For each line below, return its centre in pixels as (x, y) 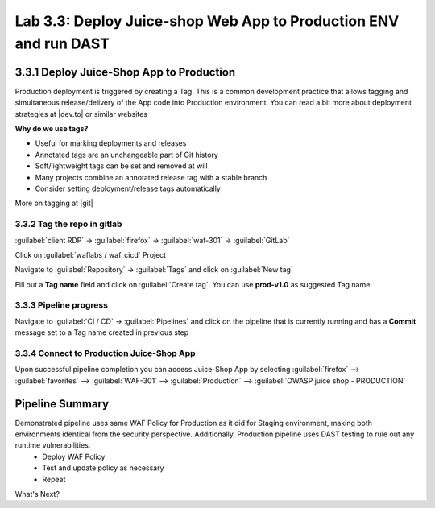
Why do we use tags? (52, 129)
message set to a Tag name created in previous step (102, 332)
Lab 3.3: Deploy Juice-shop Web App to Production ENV (207, 21)
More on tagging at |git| (54, 203)
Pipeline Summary (62, 404)
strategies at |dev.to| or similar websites (81, 114)
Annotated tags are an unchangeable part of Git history (127, 155)
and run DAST (62, 43)
